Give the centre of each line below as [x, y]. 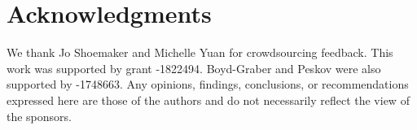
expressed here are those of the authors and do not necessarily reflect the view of [208, 100]
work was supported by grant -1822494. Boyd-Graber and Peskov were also [194, 68]
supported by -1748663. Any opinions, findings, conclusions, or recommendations [208, 84]
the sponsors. [39, 116]
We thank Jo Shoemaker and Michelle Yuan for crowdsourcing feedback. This [200, 52]
